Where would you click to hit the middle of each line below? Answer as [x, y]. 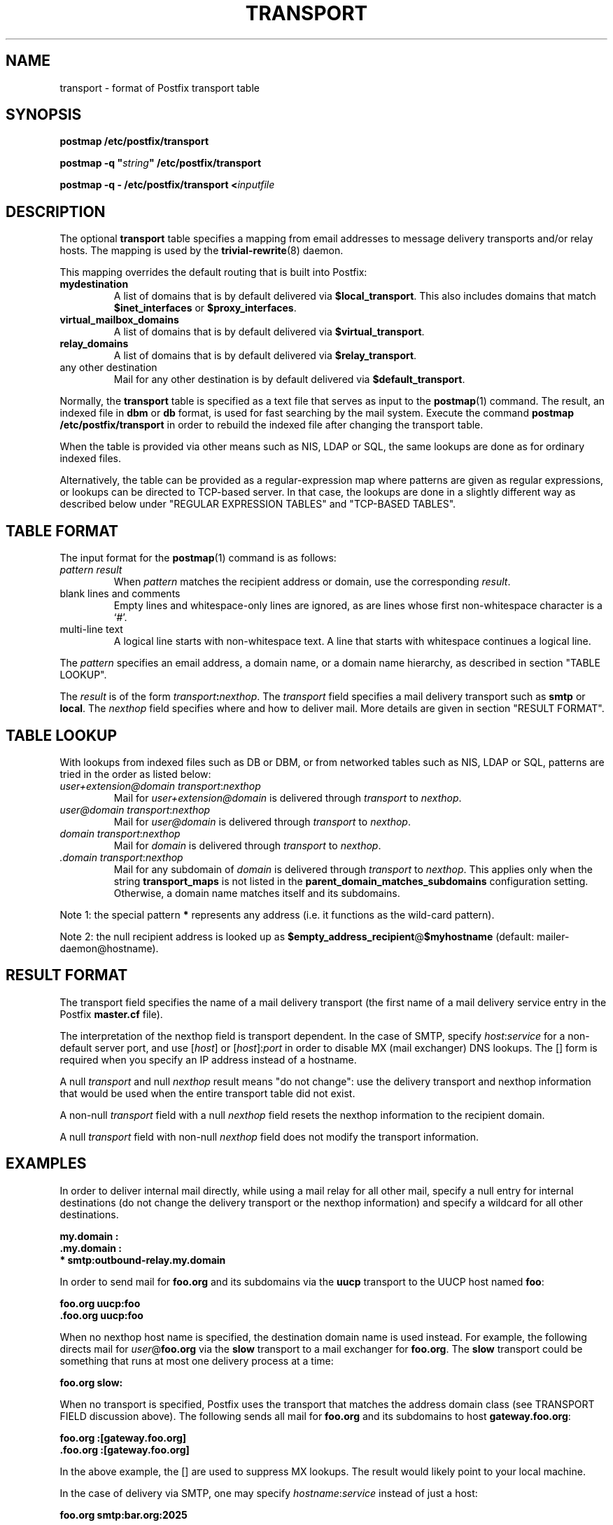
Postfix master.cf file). [111, 1014]
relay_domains [94, 344]
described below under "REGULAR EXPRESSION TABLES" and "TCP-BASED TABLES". [258, 504]
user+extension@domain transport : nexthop [160, 786]
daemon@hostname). [109, 948]
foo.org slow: [91, 1382]
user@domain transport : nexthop [135, 809]
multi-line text [91, 629]
